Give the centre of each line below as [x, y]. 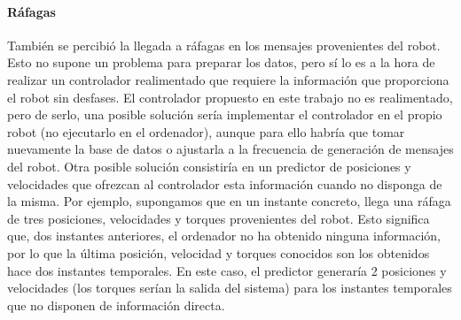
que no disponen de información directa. [116, 305]
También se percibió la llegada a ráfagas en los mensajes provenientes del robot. [224, 45]
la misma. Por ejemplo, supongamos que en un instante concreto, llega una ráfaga [229, 201]
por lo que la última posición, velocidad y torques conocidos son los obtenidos [219, 252]
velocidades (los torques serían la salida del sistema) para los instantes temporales [230, 288]
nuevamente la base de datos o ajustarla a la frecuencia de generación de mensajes [230, 149]
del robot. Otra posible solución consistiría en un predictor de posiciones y [209, 166]
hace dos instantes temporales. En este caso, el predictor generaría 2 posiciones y [227, 270]
